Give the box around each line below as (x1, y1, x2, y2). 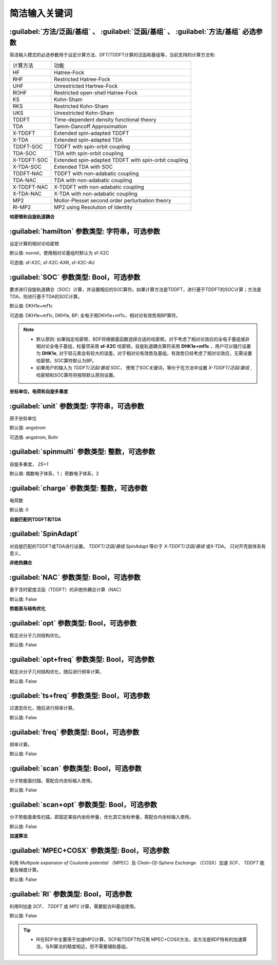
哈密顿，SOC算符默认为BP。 (36, 357, 97, 364)
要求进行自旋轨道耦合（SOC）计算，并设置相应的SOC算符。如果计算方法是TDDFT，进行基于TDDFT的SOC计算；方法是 (9, 286, 262, 292)
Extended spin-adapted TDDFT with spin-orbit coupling (54, 156, 188, 164)
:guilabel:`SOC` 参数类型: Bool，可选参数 (9, 272, 141, 282)
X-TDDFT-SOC (12, 156, 48, 164)
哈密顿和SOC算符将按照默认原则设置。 (36, 372, 118, 378)
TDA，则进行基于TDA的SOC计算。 (9, 293, 83, 300)
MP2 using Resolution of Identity (54, 204, 133, 211)
